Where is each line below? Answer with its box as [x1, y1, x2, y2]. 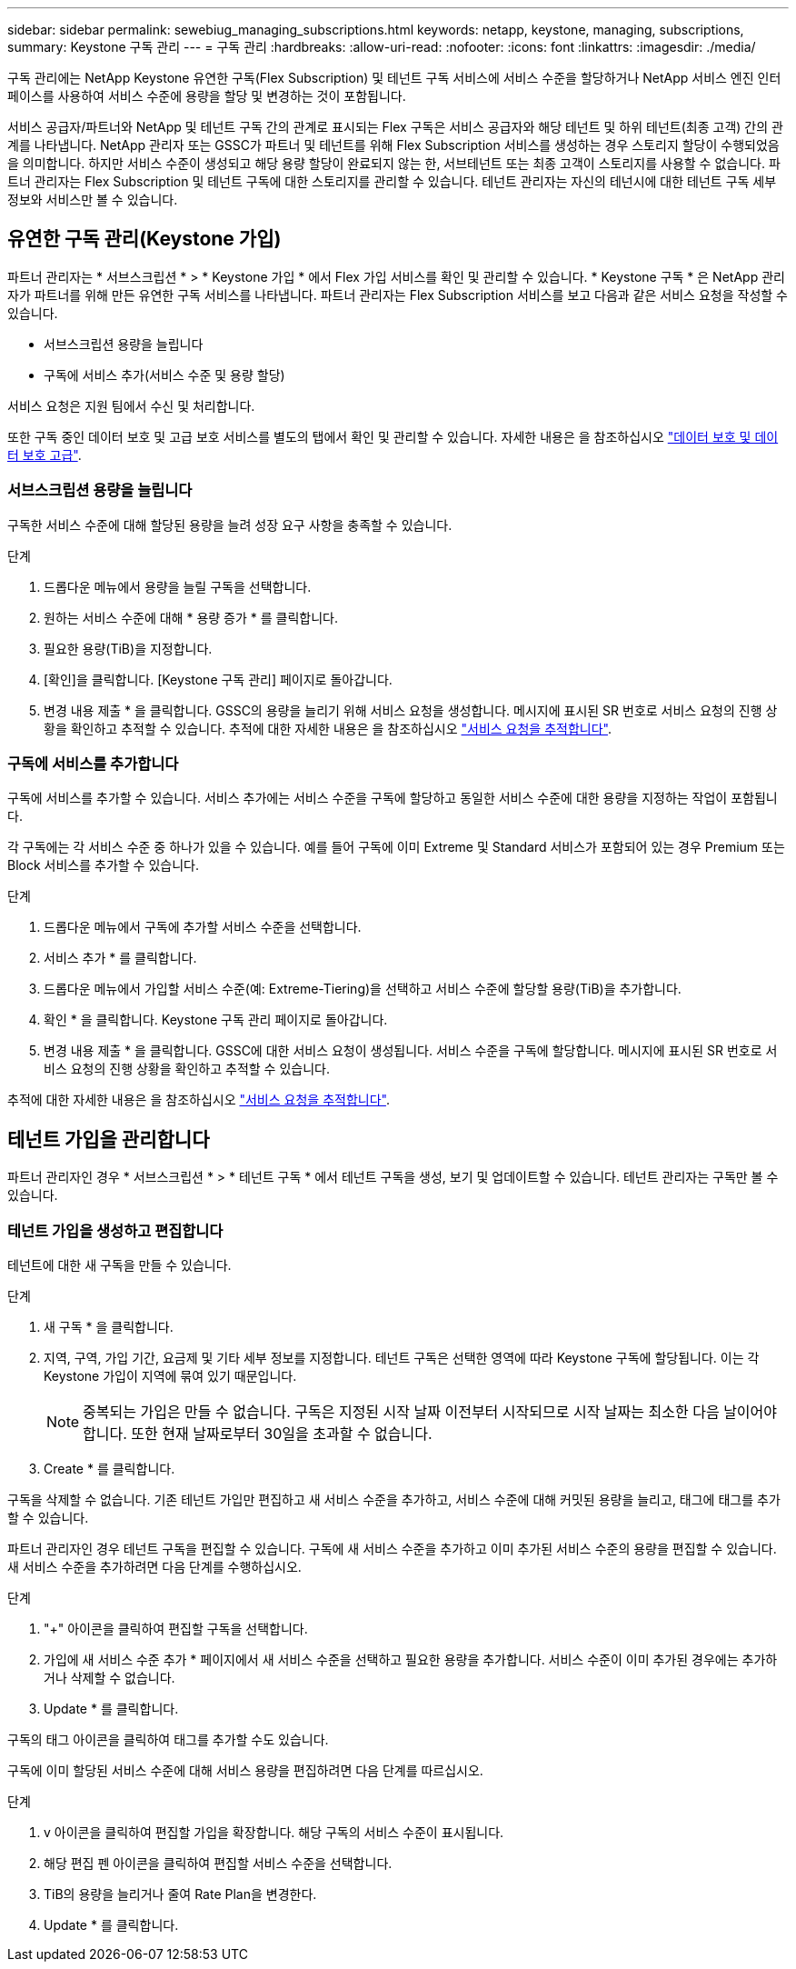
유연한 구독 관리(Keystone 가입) [7, 227, 282, 251]
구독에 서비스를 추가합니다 [7, 754, 179, 773]
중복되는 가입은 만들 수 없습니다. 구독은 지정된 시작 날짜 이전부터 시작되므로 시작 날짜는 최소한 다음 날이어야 [83, 1402, 778, 1421]
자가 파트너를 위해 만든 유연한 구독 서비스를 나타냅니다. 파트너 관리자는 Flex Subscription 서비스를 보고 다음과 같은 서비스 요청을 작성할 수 [7, 286, 788, 303]
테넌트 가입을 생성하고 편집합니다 [7, 1221, 224, 1240]
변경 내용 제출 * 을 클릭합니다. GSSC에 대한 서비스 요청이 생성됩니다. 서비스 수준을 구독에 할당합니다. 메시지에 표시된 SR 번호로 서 [44, 1043, 778, 1059]
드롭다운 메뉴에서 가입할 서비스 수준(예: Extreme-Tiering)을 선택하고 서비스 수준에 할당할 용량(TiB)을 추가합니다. [44, 981, 682, 997]
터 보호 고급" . [7, 446, 82, 463]
